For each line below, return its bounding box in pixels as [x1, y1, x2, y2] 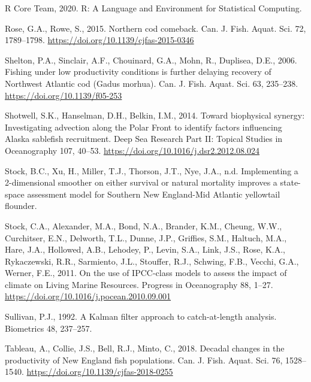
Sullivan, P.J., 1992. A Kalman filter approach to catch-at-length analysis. [5, 310, 277, 323]
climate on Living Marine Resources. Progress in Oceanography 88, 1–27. [5, 278, 273, 290]
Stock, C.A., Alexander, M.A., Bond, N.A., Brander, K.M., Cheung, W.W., [5, 219, 282, 232]
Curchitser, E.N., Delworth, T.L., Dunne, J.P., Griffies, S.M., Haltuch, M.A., [5, 231, 287, 244]
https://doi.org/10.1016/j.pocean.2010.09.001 [5, 290, 171, 302]
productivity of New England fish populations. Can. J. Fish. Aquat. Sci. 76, [5, 353, 283, 366]
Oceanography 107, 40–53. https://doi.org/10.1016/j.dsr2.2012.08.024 [5, 144, 260, 156]
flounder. [5, 199, 37, 212]
